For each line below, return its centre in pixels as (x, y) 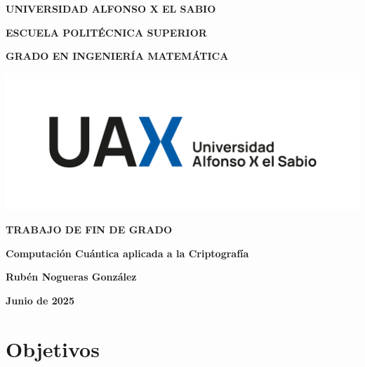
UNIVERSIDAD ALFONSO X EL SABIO (111, 8)
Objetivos (53, 348)
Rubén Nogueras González (71, 277)
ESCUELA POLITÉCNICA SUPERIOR (106, 32)
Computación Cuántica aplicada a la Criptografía (127, 253)
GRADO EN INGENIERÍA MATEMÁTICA (117, 56)
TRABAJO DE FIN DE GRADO (89, 230)
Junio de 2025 (40, 301)
